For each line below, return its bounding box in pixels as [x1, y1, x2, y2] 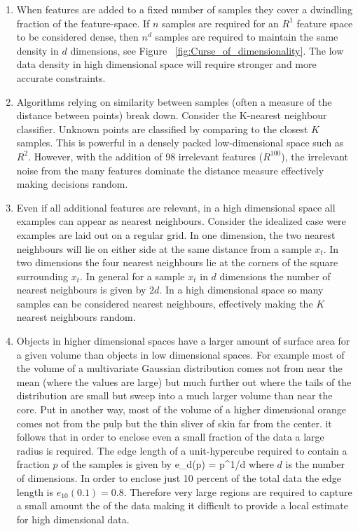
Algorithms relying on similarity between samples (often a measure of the [16, 94, 332, 109]
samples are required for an [162, 15, 279, 30]
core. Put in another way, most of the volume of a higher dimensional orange [16, 402, 347, 417]
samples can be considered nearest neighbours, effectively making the [16, 296, 313, 310]
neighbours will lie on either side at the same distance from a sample [16, 241, 312, 256]
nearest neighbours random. [16, 310, 136, 324]
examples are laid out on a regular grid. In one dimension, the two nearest [16, 227, 336, 242]
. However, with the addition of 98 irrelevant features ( [28, 149, 263, 163]
